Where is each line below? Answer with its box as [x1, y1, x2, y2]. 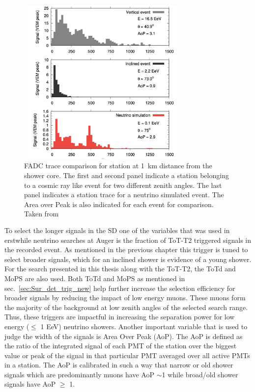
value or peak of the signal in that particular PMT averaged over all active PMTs [4, 350, 250, 360]
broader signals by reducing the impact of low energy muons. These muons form [4, 292, 246, 303]
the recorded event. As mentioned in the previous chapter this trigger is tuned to [4, 244, 248, 255]
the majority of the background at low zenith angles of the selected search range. [4, 302, 248, 312]
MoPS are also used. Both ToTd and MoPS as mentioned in [4, 273, 185, 283]
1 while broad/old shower [162, 369, 238, 379]
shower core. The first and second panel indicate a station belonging [24, 170, 229, 180]
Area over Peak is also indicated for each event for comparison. [24, 199, 214, 209]
